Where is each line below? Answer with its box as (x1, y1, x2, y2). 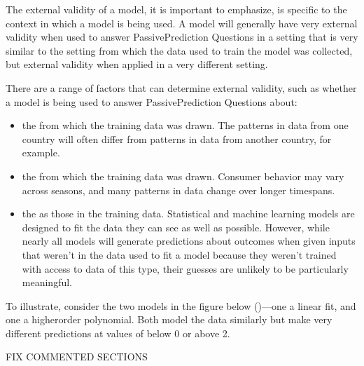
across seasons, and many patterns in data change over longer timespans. (22, 182, 335, 197)
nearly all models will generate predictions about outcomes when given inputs (22, 233, 356, 248)
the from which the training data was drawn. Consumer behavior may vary (22, 168, 344, 183)
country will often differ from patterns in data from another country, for (22, 131, 332, 146)
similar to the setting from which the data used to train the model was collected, (6, 43, 353, 57)
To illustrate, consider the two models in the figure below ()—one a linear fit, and (6, 298, 356, 313)
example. (22, 145, 60, 160)
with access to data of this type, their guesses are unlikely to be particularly (22, 261, 349, 276)
